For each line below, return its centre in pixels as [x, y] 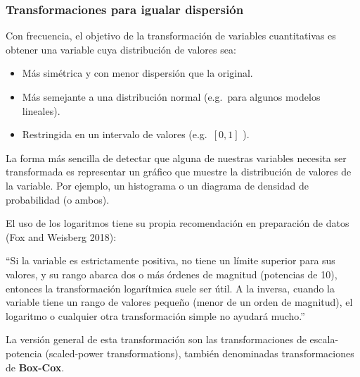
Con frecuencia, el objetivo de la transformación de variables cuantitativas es [171, 36]
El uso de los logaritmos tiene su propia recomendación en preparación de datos [178, 223]
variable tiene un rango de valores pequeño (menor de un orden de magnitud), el [179, 302]
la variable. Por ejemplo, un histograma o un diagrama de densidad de [157, 185]
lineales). [41, 110]
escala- [324, 339]
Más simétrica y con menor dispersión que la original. [137, 73]
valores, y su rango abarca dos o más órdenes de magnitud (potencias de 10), [172, 274]
